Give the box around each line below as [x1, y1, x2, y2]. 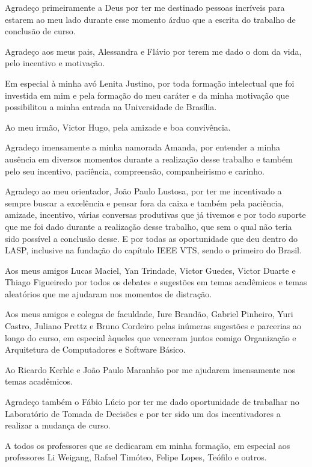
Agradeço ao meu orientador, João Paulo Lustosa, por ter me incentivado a [5, 185, 282, 197]
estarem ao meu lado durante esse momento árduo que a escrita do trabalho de [5, 13, 296, 25]
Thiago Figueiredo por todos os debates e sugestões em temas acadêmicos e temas [5, 276, 307, 288]
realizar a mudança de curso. [5, 419, 111, 431]
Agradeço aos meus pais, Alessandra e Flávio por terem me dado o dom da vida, [5, 45, 302, 57]
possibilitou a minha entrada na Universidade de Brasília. [5, 101, 217, 113]
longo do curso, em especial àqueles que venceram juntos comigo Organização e [5, 331, 296, 344]
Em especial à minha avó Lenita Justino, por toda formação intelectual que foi [5, 76, 295, 89]
